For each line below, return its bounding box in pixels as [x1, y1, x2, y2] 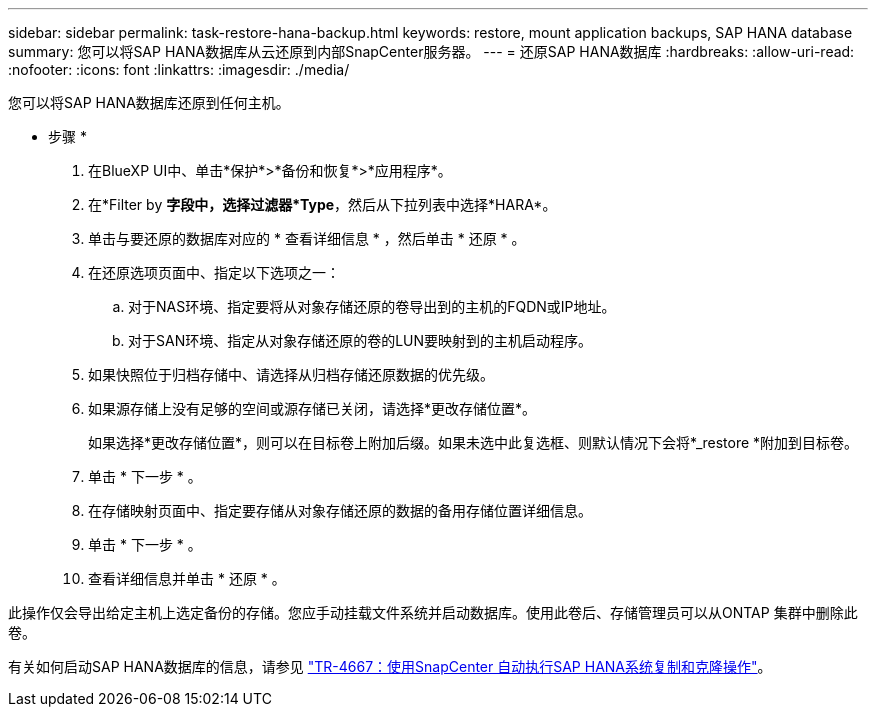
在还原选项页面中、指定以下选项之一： [88, 264, 340, 281]
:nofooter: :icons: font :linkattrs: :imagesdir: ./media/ [8, 61, 350, 78]
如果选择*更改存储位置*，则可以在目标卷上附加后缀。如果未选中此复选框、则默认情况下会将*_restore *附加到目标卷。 [88, 434, 859, 451]
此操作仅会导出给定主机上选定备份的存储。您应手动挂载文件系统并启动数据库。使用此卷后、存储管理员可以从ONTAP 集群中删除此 [8, 604, 858, 621]
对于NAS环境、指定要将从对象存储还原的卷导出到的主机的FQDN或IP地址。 [128, 298, 616, 315]
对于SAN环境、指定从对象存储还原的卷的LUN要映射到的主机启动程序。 [128, 332, 593, 349]
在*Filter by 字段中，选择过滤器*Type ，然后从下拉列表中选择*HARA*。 [88, 196, 557, 213]
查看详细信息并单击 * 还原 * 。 [88, 570, 286, 587]
